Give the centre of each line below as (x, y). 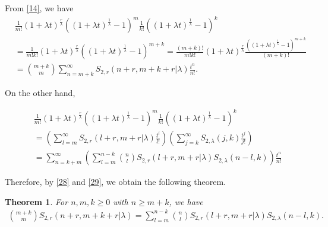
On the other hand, (40, 92)
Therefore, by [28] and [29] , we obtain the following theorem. (115, 182)
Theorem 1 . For (37, 201)
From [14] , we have (39, 8)
